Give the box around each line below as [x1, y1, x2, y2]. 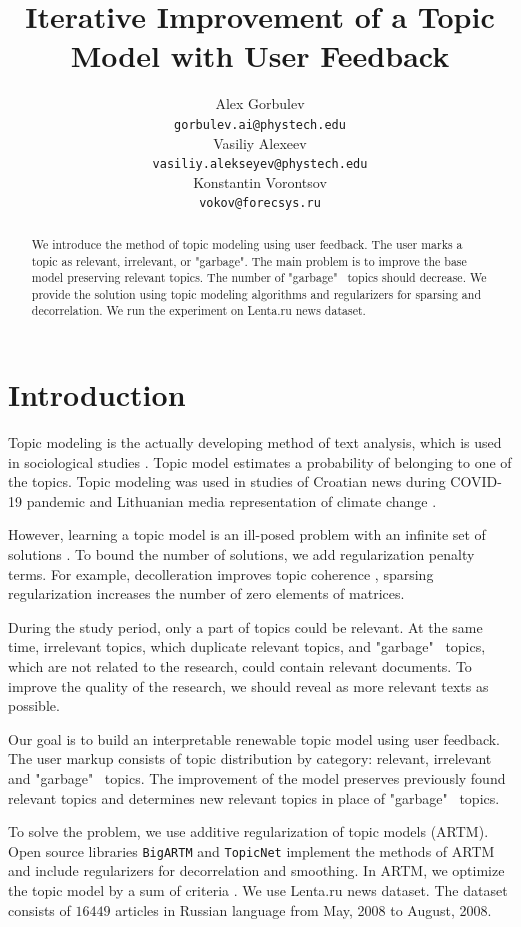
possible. [8, 695, 60, 716]
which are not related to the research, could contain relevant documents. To [8, 656, 472, 677]
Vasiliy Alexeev [213, 132, 307, 153]
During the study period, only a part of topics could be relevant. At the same [8, 616, 483, 637]
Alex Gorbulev [215, 93, 305, 114]
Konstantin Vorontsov [193, 171, 327, 192]
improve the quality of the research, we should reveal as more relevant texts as [8, 675, 489, 696]
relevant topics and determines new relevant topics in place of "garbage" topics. [8, 787, 500, 808]
